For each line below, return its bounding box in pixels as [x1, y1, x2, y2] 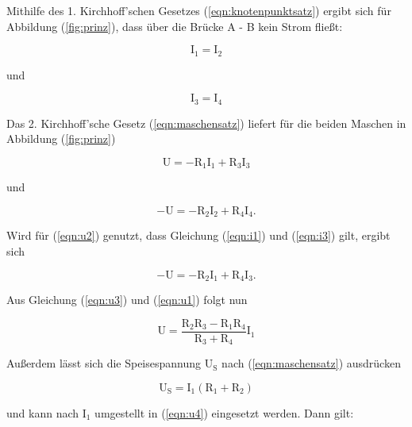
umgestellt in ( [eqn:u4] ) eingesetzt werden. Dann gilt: [94, 404, 354, 421]
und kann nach [6, 404, 79, 421]
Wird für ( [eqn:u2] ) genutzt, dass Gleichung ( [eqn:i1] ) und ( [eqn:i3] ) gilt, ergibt [6, 227, 391, 244]
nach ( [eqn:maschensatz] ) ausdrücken [221, 355, 401, 371]
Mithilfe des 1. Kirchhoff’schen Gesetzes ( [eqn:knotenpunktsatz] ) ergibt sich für [6, 2, 391, 18]
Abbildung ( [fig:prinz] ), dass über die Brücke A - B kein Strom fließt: [6, 17, 343, 34]
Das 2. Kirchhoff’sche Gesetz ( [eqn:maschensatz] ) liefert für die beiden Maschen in [6, 114, 406, 131]
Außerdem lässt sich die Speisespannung [6, 355, 202, 371]
